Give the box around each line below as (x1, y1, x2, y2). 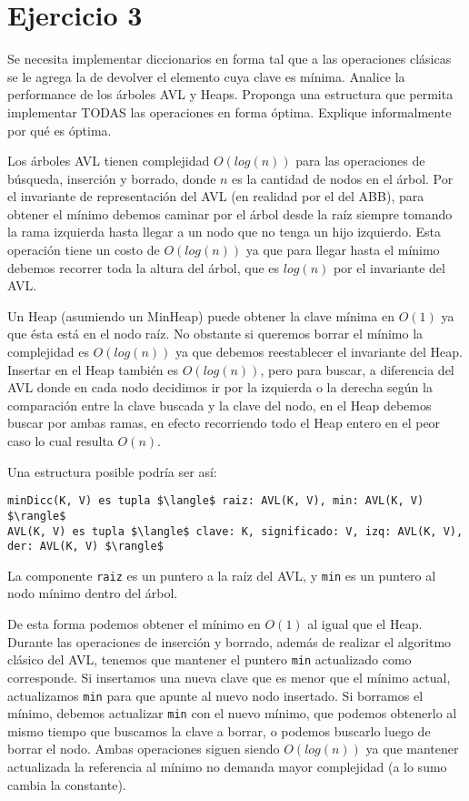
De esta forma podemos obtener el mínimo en (7, 614, 261, 634)
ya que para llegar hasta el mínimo (245, 240, 440, 259)
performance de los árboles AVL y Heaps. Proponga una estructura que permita (7, 85, 454, 104)
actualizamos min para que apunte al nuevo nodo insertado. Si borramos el (7, 685, 424, 705)
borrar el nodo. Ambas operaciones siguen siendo (7, 739, 280, 758)
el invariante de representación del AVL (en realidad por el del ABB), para (7, 187, 424, 206)
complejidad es (7, 342, 89, 361)
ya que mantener (365, 739, 459, 758)
